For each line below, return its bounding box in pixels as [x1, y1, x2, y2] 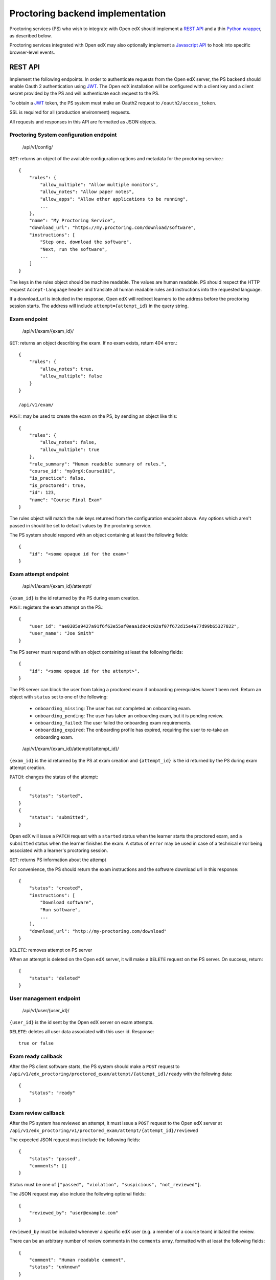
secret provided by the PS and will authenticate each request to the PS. [9, 90, 159, 97]
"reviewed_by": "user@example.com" [29, 1210, 119, 1216]
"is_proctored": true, [29, 482, 86, 488]
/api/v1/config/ [22, 144, 53, 150]
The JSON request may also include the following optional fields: [9, 1191, 146, 1197]
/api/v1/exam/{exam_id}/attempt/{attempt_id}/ [22, 745, 120, 752]
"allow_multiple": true [40, 446, 100, 453]
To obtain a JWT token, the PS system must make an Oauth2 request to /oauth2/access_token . [9, 100, 217, 106]
